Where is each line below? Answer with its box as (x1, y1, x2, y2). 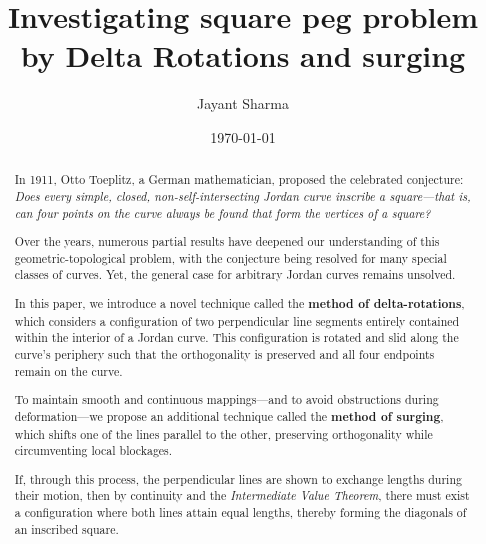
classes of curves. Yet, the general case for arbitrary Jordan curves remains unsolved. (14, 266, 456, 283)
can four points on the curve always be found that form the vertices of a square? (14, 204, 431, 221)
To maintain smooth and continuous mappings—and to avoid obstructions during (14, 391, 439, 408)
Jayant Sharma (196, 93, 290, 114)
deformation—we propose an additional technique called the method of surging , (14, 407, 444, 425)
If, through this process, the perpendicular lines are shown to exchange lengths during (14, 470, 462, 487)
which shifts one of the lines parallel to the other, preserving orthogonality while (14, 425, 433, 442)
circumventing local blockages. (14, 442, 173, 459)
